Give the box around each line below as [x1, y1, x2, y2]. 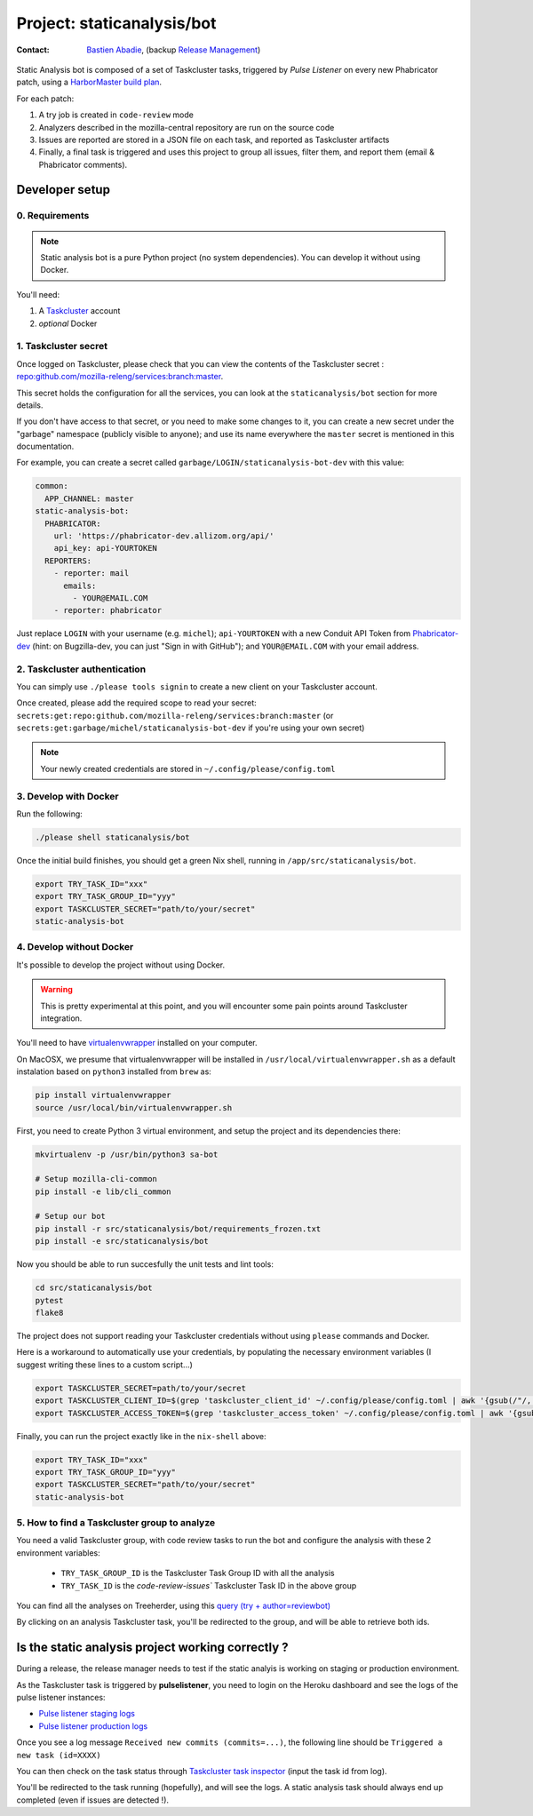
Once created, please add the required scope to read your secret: [16, 697, 257, 708]
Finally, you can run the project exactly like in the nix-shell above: [16, 1430, 266, 1441]
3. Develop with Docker [16, 790, 119, 802]
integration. [40, 1013, 83, 1023]
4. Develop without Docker [16, 941, 134, 953]
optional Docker [38, 318, 98, 329]
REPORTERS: [44, 555, 92, 566]
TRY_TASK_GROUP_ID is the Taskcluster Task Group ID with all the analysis [60, 1568, 335, 1579]
